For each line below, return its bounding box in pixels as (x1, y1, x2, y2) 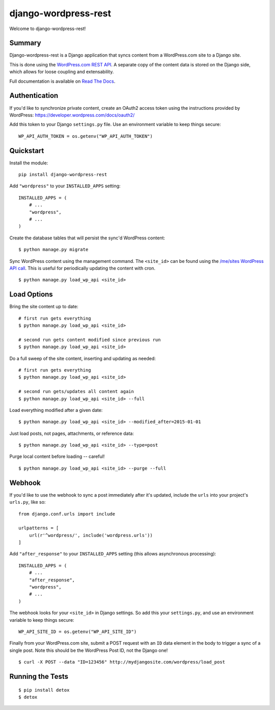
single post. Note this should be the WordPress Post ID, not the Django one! (9, 647, 168, 653)
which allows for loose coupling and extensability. (9, 69, 114, 75)
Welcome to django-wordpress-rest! (9, 26, 86, 32)
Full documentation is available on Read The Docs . (9, 78, 116, 84)
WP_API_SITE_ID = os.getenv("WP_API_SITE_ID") (18, 629, 137, 634)
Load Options (9, 290, 53, 299)
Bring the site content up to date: (9, 304, 78, 310)
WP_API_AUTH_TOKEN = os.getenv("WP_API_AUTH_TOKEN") (18, 133, 153, 139)
